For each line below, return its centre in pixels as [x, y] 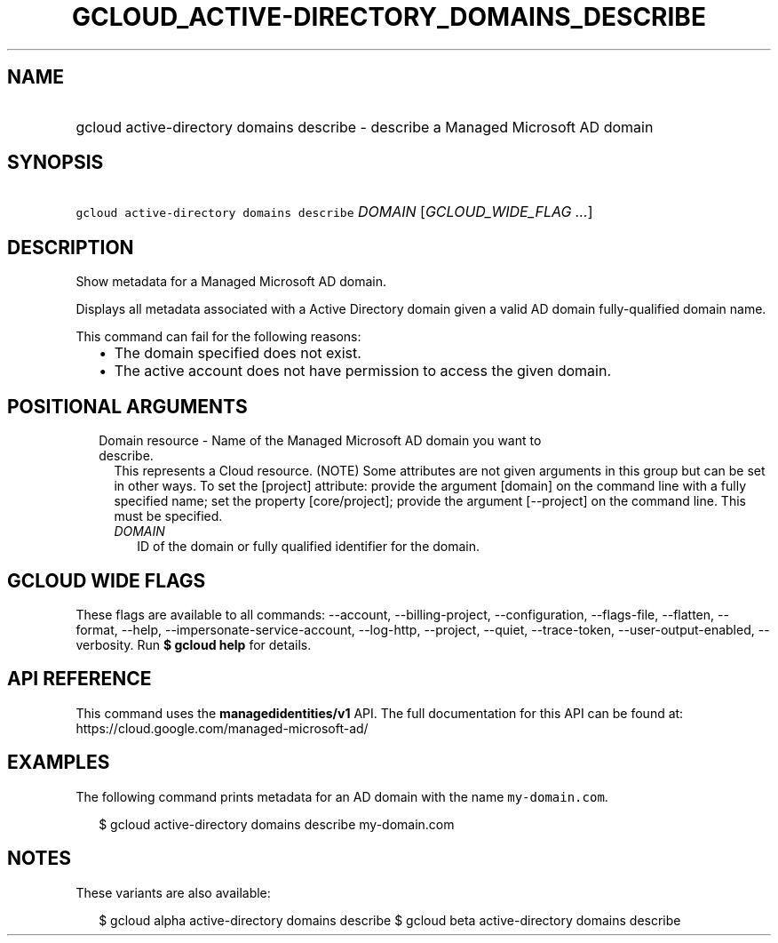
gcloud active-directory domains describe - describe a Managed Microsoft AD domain [365, 127]
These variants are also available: [173, 892]
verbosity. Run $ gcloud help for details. [194, 644]
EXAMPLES [59, 763]
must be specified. [168, 516]
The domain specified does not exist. [238, 353]
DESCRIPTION [71, 247]
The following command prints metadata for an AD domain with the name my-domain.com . [342, 796]
